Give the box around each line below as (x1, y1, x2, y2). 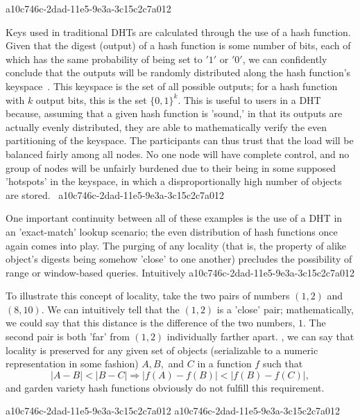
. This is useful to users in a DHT (178, 92, 321, 107)
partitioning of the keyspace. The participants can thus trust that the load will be (6, 133, 354, 148)
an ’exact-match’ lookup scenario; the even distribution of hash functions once (6, 224, 338, 238)
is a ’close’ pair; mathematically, (216, 301, 354, 316)
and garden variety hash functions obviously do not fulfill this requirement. (6, 380, 325, 394)
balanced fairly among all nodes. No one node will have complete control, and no (6, 146, 350, 161)
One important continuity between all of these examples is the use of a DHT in (6, 211, 343, 225)
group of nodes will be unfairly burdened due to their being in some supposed (6, 160, 336, 175)
